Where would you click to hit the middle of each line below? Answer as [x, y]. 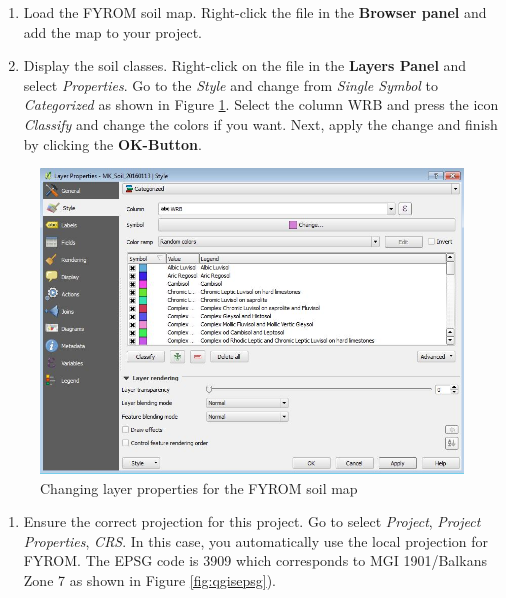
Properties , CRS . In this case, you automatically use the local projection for [256, 540]
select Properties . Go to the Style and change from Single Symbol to [230, 84]
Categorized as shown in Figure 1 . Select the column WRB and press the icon [261, 104]
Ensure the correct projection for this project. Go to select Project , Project [252, 521]
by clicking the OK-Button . [112, 143]
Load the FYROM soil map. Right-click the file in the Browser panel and [255, 12]
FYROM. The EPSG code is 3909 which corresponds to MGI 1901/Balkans [255, 560]
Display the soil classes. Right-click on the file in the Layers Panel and [245, 65]
